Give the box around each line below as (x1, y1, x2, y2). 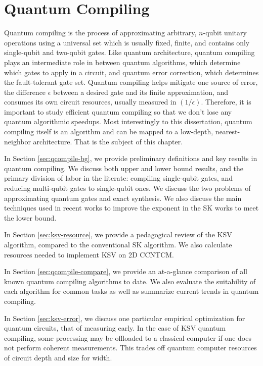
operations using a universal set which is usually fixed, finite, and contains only (4, 37, 250, 47)
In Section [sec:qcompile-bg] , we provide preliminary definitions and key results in (4, 153, 257, 164)
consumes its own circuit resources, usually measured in (4, 96, 177, 107)
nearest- (215, 126, 240, 137)
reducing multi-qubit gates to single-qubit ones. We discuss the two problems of (4, 183, 251, 193)
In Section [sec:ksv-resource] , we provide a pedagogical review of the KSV (4, 229, 232, 240)
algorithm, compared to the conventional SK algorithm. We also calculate (4, 239, 232, 249)
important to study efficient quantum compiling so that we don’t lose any (4, 106, 232, 117)
